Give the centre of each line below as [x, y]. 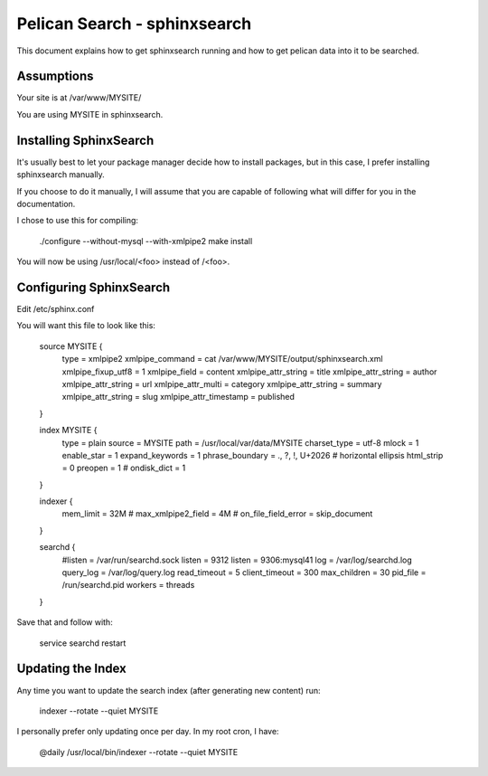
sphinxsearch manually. [61, 175]
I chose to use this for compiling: [78, 221]
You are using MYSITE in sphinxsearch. [90, 114]
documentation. [46, 203]
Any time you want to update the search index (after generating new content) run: [169, 690]
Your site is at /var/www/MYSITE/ [79, 98]
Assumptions [55, 76]
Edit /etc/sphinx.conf [56, 309]
